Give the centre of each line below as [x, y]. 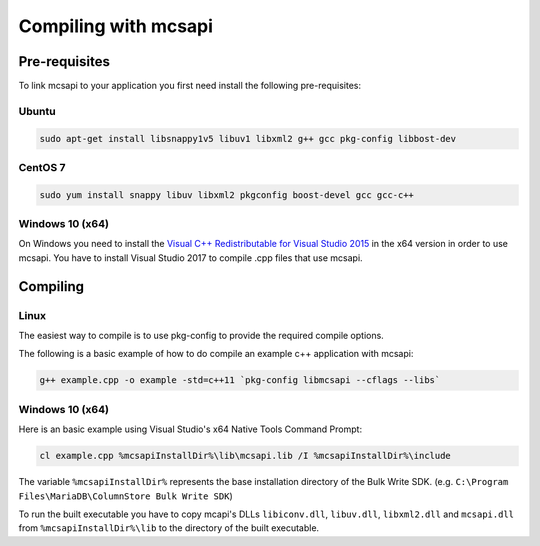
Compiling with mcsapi [116, 26]
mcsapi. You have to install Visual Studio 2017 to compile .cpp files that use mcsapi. [191, 257]
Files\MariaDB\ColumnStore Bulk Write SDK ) [126, 496]
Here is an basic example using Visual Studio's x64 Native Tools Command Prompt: [190, 429]
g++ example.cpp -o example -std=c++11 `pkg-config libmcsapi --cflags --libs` [240, 380]
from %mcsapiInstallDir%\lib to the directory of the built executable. [169, 528]
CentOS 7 [42, 167]
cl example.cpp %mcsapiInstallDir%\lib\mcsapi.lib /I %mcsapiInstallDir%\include [245, 456]
